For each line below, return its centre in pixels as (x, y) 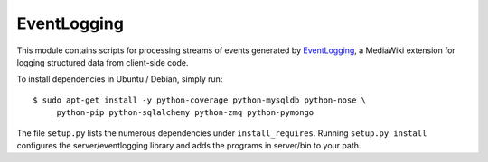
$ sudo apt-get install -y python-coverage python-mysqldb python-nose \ (200, 100)
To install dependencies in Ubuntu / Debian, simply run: (120, 79)
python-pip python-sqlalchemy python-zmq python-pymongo (185, 113)
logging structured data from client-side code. (103, 62)
